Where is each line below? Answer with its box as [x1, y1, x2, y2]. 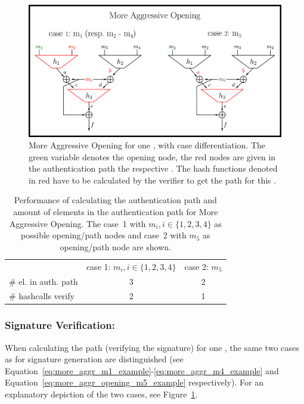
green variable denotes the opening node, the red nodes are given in [29, 150, 276, 163]
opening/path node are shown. [60, 240, 171, 253]
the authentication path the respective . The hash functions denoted [29, 162, 278, 175]
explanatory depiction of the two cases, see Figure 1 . [5, 388, 198, 400]
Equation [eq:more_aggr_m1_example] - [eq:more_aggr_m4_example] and [5, 364, 279, 377]
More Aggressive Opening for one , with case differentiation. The [29, 139, 266, 151]
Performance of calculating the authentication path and [14, 194, 217, 206]
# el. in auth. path [9, 275, 78, 287]
